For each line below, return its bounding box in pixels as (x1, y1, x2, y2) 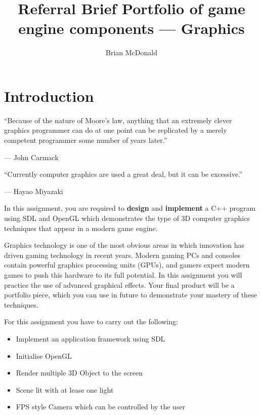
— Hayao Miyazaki (4, 185, 63, 196)
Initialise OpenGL (16, 350, 72, 361)
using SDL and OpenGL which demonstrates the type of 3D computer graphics (4, 213, 250, 223)
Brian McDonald (106, 47, 157, 58)
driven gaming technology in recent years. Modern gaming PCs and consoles (4, 249, 240, 260)
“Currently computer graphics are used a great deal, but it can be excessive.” (4, 169, 243, 179)
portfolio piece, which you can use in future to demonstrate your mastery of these (4, 289, 257, 300)
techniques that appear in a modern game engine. (4, 222, 158, 233)
